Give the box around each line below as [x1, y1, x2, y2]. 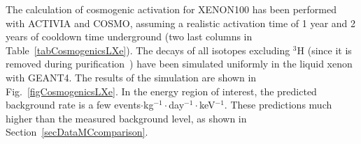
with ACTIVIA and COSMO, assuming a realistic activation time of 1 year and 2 [6, 15, 356, 30]
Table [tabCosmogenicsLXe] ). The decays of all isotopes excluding [6, 42, 290, 57]
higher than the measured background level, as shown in [6, 111, 247, 125]
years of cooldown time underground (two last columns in [6, 29, 253, 44]
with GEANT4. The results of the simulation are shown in [6, 70, 257, 84]
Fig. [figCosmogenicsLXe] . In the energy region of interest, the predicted [6, 83, 317, 98]
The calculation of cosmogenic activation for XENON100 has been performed [6, 2, 337, 16]
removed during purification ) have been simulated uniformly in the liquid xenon [6, 56, 353, 71]
